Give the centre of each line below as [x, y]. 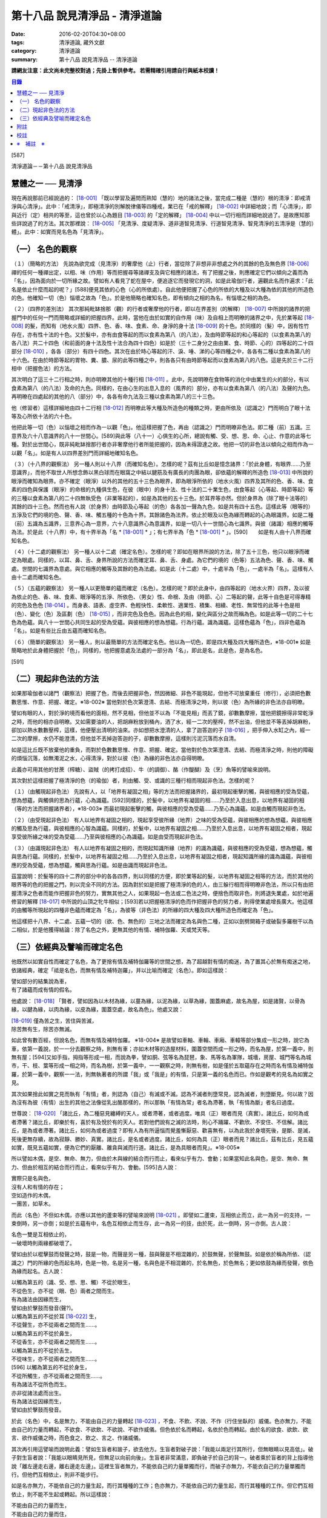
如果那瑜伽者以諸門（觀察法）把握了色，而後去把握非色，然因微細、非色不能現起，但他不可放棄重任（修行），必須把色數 [161, 693]
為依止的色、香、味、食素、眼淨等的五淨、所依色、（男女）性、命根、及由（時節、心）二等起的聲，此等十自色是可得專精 [161, 597]
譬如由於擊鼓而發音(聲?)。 [44, 1308]
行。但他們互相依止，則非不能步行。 [56, 1475]
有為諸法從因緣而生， [38, 1401]
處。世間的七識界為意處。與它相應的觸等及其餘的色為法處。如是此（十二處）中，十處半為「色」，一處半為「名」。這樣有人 [162, 568]
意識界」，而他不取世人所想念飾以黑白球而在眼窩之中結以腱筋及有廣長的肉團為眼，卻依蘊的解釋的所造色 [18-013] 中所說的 [162, 472]
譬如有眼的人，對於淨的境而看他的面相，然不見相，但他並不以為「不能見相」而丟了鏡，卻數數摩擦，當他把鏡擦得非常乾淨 [162, 713]
